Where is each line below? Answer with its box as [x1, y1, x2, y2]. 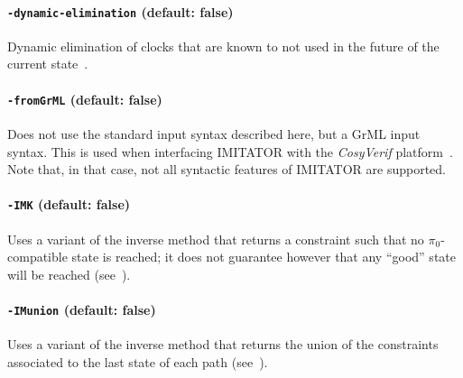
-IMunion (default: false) [7, 300, 156, 318]
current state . [7, 54, 88, 73]
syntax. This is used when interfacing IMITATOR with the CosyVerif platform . [7, 142, 453, 161]
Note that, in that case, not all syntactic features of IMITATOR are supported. [7, 160, 446, 179]
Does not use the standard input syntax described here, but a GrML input [7, 124, 421, 143]
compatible [7, 247, 68, 266]
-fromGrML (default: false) [7, 89, 162, 108]
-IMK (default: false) [7, 195, 131, 214]
